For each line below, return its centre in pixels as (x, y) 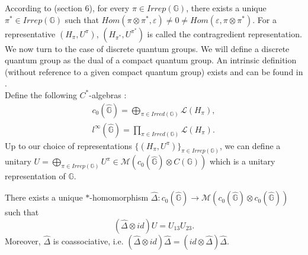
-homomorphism (119, 197)
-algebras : (108, 94)
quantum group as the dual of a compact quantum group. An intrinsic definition (151, 60)
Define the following (41, 94)
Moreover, (23, 241)
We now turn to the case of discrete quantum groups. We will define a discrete (147, 48)
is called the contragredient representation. (224, 33)
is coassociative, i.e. (88, 241)
